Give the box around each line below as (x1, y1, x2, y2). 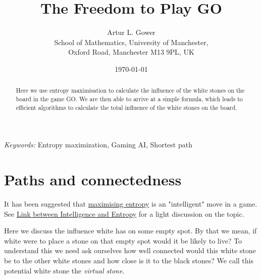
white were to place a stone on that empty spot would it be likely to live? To (4, 235, 242, 246)
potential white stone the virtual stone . (4, 265, 125, 275)
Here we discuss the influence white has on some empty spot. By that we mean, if (4, 225, 257, 236)
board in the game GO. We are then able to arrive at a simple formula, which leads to (16, 94, 243, 103)
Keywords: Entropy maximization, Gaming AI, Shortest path (4, 139, 192, 150)
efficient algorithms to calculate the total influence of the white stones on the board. (16, 103, 237, 111)
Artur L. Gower (107, 27, 155, 37)
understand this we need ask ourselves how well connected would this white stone (4, 245, 256, 256)
